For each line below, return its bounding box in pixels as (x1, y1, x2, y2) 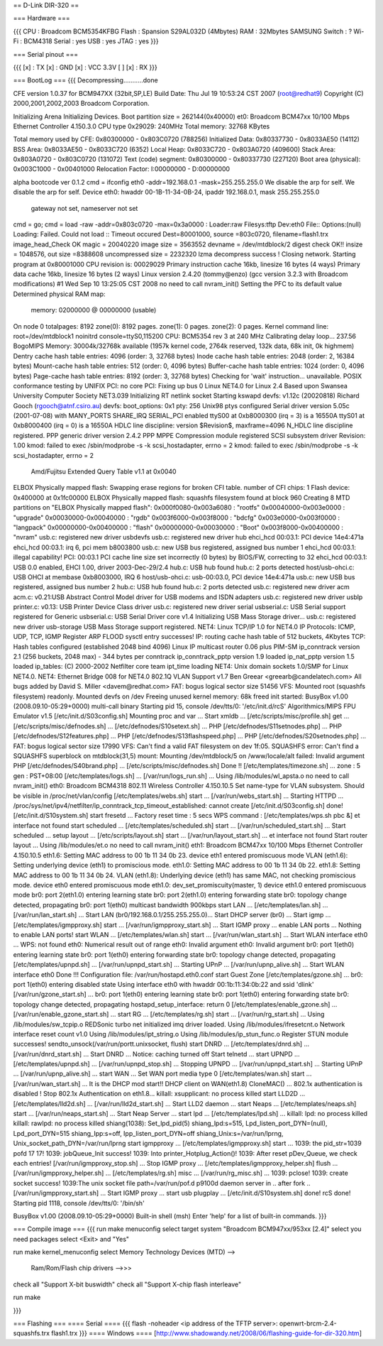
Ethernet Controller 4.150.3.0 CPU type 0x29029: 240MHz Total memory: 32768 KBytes (13, 121, 270, 131)
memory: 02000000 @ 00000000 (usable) (30, 306, 157, 314)
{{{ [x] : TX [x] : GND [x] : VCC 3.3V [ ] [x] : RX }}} (13, 62, 157, 71)
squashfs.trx (13, 1329, 50, 1337)
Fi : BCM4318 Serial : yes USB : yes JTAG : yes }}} (13, 37, 159, 45)
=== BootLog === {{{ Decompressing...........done (13, 76, 159, 84)
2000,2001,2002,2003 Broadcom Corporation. (13, 99, 150, 108)
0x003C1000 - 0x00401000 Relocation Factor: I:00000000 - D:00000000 (13, 165, 231, 173)
